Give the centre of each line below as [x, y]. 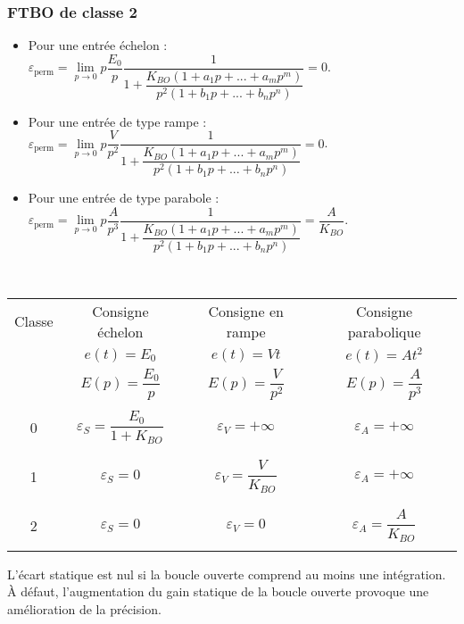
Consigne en [246, 311]
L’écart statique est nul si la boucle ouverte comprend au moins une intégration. [227, 574]
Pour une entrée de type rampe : [117, 121]
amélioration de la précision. [84, 608]
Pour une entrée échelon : [98, 45]
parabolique [384, 331]
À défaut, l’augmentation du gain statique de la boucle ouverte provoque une [218, 591]
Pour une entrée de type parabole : [124, 198]
